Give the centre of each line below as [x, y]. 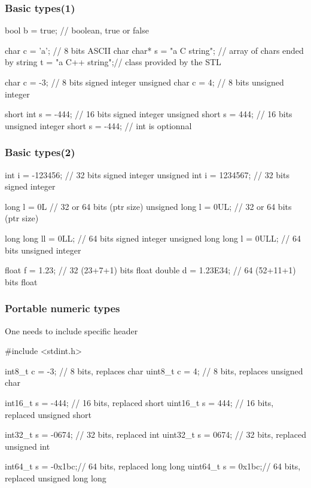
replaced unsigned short [48, 414]
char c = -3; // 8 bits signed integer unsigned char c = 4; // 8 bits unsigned [144, 82]
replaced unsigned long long [56, 478]
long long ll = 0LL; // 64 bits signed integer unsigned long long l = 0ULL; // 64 [153, 238]
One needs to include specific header [71, 330]
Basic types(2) [40, 152]
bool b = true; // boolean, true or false [77, 30]
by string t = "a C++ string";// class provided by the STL [113, 62]
